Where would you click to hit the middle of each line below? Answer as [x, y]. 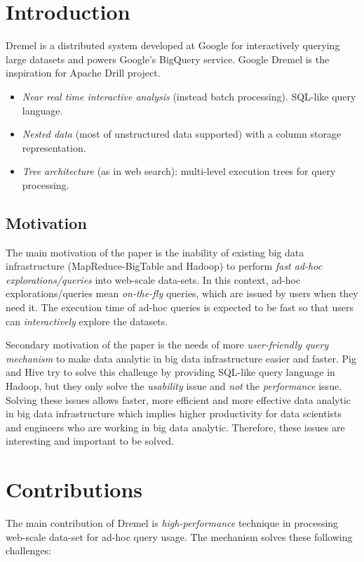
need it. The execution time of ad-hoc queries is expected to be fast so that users [180, 307]
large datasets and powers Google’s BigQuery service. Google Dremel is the [168, 59]
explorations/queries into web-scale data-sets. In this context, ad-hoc [153, 279]
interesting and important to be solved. [90, 441]
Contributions [74, 489]
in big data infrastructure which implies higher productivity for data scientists [174, 413]
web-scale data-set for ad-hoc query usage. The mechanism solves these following [179, 536]
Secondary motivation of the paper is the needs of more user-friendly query [167, 345]
